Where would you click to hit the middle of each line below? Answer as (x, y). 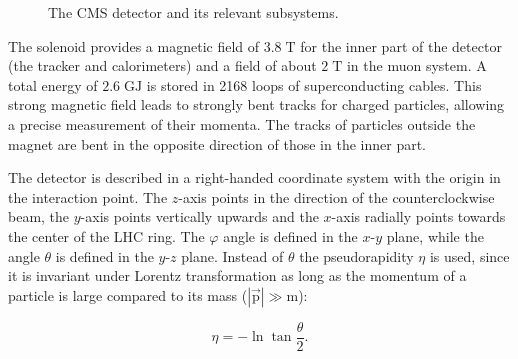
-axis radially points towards (418, 216)
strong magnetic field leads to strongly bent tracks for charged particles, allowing (256, 104)
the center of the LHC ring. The (106, 235)
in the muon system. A (416, 65)
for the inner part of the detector (401, 45)
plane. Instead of (232, 255)
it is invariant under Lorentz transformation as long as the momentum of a (237, 275)
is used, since (469, 255)
